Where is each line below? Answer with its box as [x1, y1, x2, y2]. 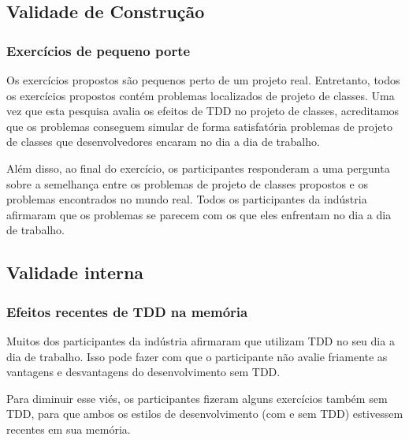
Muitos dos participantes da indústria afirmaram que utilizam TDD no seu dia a [6, 332, 395, 349]
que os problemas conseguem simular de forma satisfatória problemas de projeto [6, 117, 392, 134]
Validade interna [6, 260, 144, 285]
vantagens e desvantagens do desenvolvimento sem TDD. [6, 364, 281, 380]
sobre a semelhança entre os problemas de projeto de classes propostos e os [6, 175, 368, 192]
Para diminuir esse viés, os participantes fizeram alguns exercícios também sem [6, 390, 388, 406]
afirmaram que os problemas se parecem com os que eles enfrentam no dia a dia [6, 206, 392, 222]
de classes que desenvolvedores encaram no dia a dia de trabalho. [6, 133, 320, 150]
